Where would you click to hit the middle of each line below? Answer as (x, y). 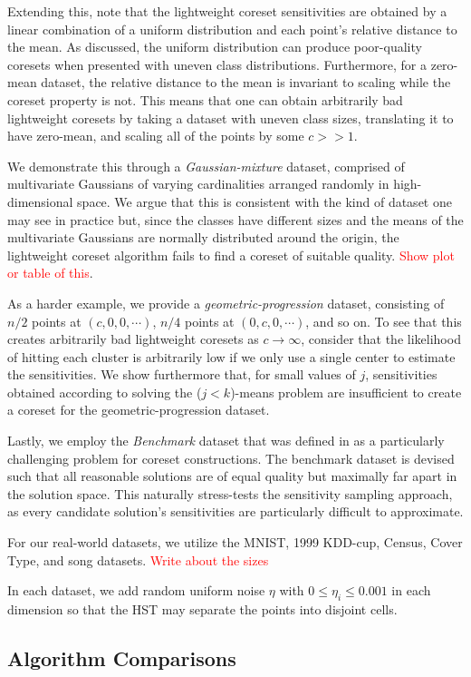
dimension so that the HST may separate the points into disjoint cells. (202, 609)
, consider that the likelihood (381, 339)
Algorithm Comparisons (122, 658)
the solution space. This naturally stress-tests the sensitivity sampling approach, (230, 493)
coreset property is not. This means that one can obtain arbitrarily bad (205, 99)
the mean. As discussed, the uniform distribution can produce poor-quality (215, 47)
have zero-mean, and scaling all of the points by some (156, 136)
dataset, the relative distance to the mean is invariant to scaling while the (246, 82)
